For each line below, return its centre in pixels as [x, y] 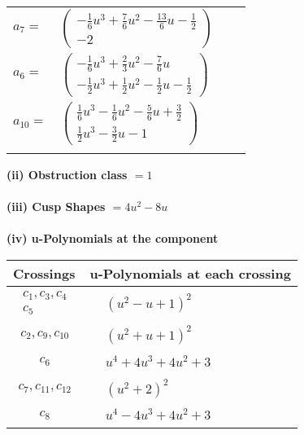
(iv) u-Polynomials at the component [113, 238]
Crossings [44, 273]
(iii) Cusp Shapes [56, 207]
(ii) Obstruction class [67, 174]
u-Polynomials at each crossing [190, 273]
